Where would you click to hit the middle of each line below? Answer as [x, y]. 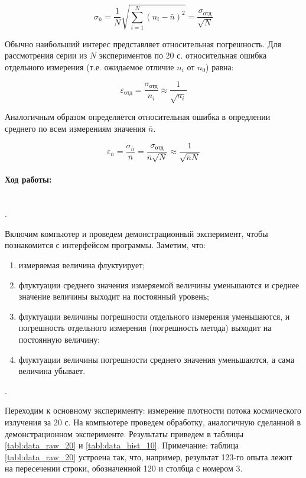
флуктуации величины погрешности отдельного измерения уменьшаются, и [154, 316]
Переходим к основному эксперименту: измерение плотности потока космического [153, 410]
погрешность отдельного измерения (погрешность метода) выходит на [145, 328]
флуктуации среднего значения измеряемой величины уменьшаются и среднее [159, 284]
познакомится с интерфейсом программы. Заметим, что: [105, 245]
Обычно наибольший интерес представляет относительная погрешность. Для [143, 43]
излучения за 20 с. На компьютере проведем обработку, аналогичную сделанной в [153, 422]
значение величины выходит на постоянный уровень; [114, 296]
